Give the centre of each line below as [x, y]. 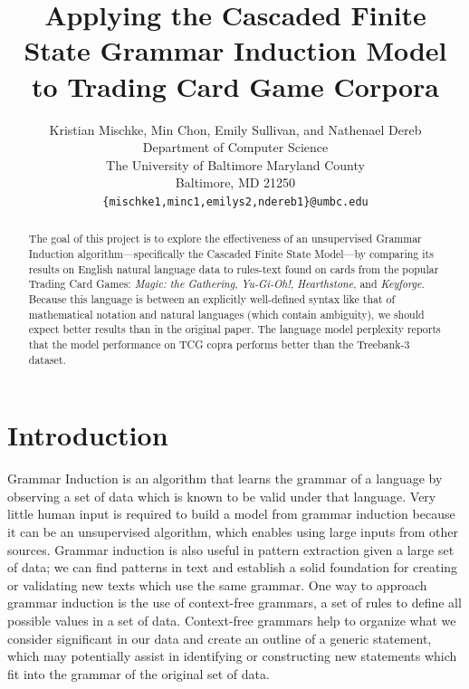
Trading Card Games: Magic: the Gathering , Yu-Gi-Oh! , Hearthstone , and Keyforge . [226, 284]
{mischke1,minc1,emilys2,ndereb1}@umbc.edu [235, 201]
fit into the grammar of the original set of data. [139, 673]
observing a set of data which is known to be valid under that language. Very [222, 496]
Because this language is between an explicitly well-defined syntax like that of [212, 298]
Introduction [88, 435]
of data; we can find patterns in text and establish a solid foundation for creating [233, 567]
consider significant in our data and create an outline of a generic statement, [220, 638]
